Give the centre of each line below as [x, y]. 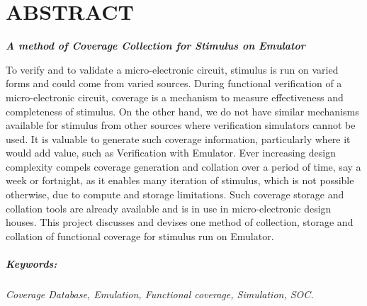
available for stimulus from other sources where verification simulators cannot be [181, 125]
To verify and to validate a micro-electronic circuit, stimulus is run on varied [172, 69]
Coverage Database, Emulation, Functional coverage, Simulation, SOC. [160, 294]
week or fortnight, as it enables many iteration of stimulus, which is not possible [180, 180]
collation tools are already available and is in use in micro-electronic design [169, 208]
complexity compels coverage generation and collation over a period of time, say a [183, 166]
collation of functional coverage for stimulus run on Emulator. [140, 236]
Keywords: [32, 264]
